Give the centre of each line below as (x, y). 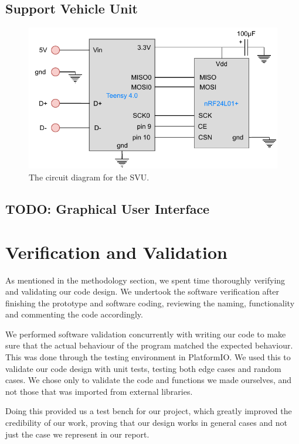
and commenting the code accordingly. (74, 314)
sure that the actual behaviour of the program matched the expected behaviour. (149, 345)
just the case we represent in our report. (77, 434)
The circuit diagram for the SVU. (89, 177)
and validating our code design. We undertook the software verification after (142, 291)
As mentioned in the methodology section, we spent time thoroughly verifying (145, 280)
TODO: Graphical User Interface (108, 209)
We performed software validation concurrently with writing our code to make (146, 334)
